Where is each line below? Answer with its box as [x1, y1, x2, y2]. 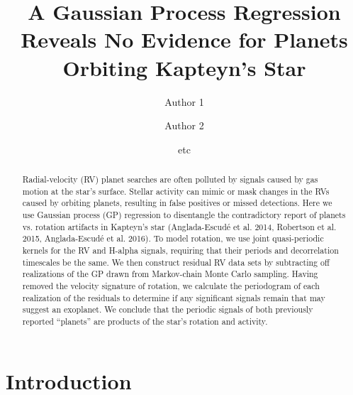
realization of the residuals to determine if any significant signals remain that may [22, 291, 325, 303]
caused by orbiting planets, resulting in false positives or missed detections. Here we [22, 197, 332, 209]
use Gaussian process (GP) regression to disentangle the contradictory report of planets [22, 209, 346, 221]
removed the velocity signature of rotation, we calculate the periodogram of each [22, 279, 320, 291]
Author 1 [164, 94, 204, 109]
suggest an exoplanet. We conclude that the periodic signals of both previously [22, 303, 313, 315]
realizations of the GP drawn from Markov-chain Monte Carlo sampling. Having [22, 268, 318, 280]
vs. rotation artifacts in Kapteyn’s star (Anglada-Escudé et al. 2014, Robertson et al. [22, 220, 337, 232]
